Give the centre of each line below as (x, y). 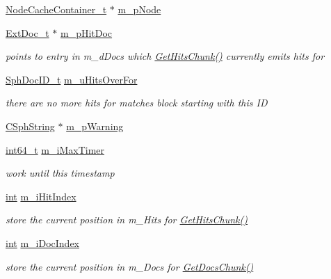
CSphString (30, 126)
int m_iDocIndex (42, 242)
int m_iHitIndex (41, 196)
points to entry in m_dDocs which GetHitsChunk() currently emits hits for (165, 56)
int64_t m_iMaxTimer (55, 149)
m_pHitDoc (86, 32)
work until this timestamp (60, 173)
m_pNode (139, 9)
